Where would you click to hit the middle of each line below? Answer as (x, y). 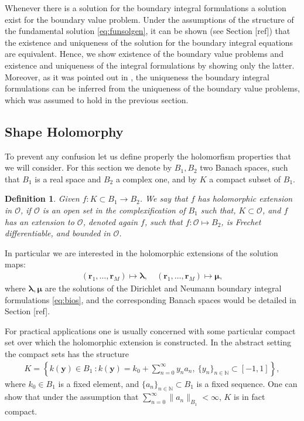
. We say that (164, 198)
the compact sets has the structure (67, 353)
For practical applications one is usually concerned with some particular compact (150, 330)
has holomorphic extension (245, 198)
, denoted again (110, 221)
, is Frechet (241, 221)
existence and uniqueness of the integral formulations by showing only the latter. (150, 65)
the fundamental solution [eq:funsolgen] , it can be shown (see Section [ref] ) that (148, 31)
